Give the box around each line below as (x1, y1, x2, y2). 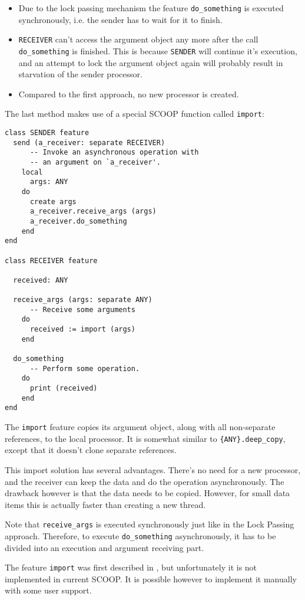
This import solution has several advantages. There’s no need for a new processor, (5, 463, 301, 476)
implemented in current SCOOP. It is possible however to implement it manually (5, 572, 297, 585)
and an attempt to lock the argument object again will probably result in (18, 56, 283, 68)
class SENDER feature (5, 129, 89, 137)
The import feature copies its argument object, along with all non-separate (5, 421, 276, 433)
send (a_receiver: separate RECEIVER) (13, 138, 165, 147)
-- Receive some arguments (29, 305, 135, 314)
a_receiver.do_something (29, 217, 127, 225)
